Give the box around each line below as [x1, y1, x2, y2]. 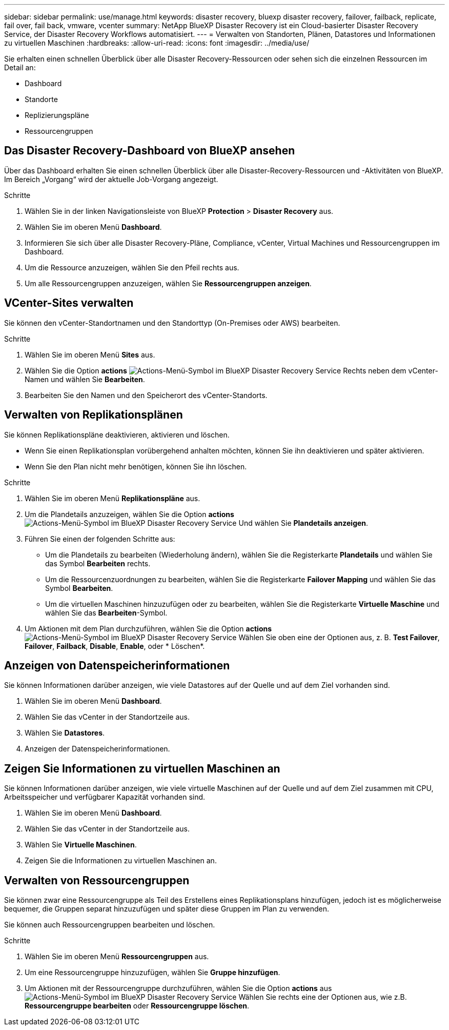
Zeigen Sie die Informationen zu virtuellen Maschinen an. [25, 856, 217, 865]
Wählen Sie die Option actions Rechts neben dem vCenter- [25, 366, 438, 375]
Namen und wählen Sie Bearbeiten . [25, 374, 145, 384]
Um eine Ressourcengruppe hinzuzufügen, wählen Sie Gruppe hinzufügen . [25, 968, 280, 977]
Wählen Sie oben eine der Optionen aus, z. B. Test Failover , [238, 632, 440, 642]
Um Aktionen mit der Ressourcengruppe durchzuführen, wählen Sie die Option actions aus [25, 984, 332, 993]
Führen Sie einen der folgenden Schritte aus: [25, 534, 175, 543]
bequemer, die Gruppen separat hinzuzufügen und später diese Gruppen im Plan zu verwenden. [4, 904, 329, 914]
